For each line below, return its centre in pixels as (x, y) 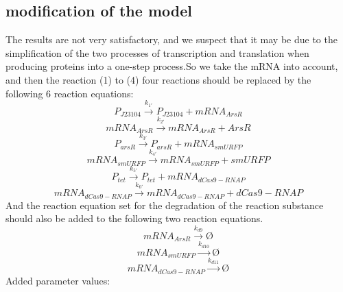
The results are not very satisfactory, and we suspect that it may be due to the (171, 39)
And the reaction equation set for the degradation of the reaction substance (165, 205)
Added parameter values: (58, 280)
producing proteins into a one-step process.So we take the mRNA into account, (172, 66)
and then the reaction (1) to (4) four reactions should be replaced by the (158, 79)
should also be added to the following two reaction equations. (134, 218)
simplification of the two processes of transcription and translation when (157, 52)
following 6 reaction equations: (70, 93)
